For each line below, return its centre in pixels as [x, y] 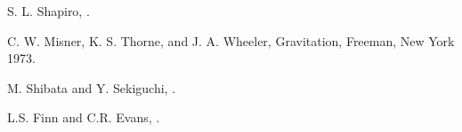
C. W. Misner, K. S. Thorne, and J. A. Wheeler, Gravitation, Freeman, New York [231, 40]
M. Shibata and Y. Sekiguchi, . [92, 87]
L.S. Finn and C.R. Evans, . [84, 117]
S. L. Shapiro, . [49, 11]
